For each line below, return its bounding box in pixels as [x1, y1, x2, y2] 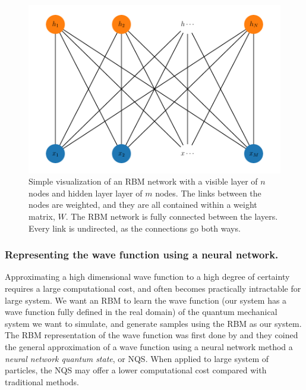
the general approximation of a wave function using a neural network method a [5, 341, 293, 352]
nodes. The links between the [155, 186, 261, 199]
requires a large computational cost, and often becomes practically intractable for [5, 282, 301, 295]
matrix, [29, 210, 55, 223]
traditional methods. [5, 375, 79, 388]
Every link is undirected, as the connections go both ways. [29, 221, 241, 234]
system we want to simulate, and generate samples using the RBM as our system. [5, 317, 302, 329]
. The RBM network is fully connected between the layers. [65, 210, 278, 223]
